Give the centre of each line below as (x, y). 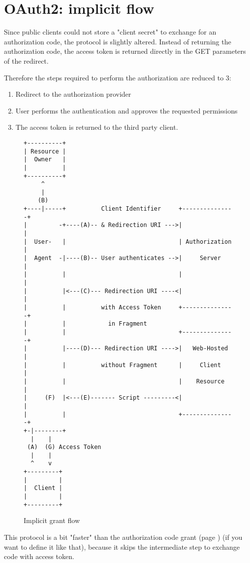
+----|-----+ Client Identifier (93, 209)
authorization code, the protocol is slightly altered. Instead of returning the (118, 41)
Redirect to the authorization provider (73, 94)
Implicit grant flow (52, 520)
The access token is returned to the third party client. (97, 127)
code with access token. (39, 556)
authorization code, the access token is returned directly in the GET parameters (125, 51)
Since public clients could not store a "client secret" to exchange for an (110, 32)
